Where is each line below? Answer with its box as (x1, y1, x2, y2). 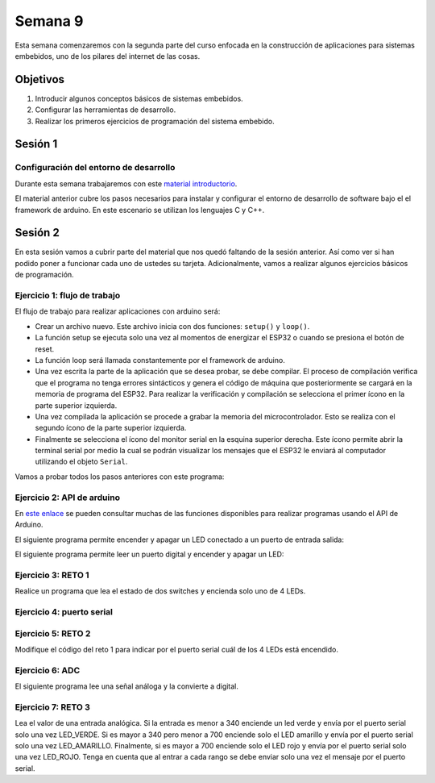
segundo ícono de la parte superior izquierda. (35, 423, 187, 433)
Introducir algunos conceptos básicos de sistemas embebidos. (35, 94, 243, 103)
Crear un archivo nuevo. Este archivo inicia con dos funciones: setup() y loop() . (35, 321, 310, 331)
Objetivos (14, 73, 64, 86)
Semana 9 (14, 12, 84, 30)
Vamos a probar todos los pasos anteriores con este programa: (14, 472, 225, 481)
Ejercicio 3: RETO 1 (14, 569, 89, 581)
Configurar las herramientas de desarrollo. (35, 105, 176, 115)
